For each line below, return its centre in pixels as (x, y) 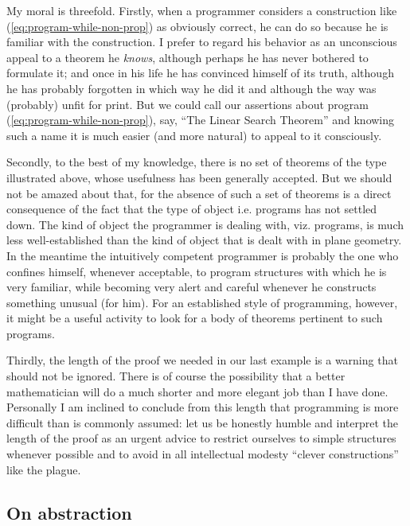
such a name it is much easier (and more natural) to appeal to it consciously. (194, 135)
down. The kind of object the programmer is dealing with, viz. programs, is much (205, 224)
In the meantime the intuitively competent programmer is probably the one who (203, 255)
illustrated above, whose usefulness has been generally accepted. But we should (199, 177)
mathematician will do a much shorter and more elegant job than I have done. (197, 391)
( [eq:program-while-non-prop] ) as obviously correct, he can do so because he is (197, 26)
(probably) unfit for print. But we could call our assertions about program (187, 104)
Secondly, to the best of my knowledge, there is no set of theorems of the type (197, 162)
